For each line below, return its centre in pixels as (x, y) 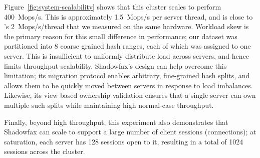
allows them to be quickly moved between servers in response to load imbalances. (128, 85)
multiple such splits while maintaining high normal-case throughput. (109, 105)
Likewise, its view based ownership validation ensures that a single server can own (130, 95)
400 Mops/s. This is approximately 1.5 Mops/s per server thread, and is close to (128, 16)
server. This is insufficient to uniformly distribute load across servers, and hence (127, 55)
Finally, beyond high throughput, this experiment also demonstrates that (116, 122)
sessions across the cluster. (45, 151)
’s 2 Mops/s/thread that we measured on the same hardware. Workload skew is (126, 26)
